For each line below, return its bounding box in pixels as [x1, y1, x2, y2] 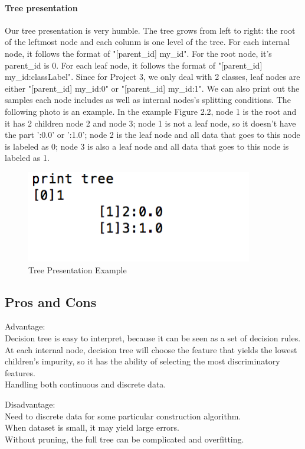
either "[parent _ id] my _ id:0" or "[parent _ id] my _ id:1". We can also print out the [5, 82, 300, 94]
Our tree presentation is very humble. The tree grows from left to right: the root [5, 24, 296, 36]
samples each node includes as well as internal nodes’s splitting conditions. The [5, 93, 291, 106]
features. [5, 366, 35, 379]
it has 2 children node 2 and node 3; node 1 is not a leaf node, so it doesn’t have [5, 117, 296, 129]
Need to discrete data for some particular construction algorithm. [5, 409, 241, 422]
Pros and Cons [5, 292, 97, 311]
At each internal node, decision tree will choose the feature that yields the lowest [5, 343, 297, 356]
